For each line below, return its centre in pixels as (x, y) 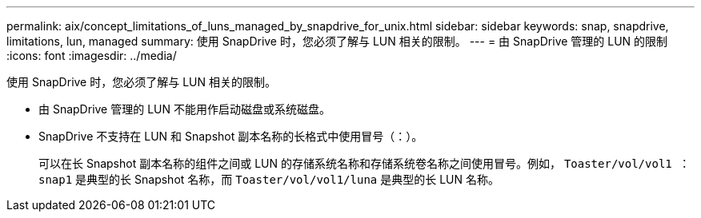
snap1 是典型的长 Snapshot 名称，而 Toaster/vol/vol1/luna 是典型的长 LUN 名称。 (269, 179)
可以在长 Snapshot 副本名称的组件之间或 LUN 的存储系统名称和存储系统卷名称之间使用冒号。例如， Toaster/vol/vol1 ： (365, 163)
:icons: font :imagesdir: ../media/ (92, 55)
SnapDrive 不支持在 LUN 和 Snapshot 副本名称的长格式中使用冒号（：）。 (231, 136)
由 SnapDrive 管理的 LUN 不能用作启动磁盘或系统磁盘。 (184, 109)
